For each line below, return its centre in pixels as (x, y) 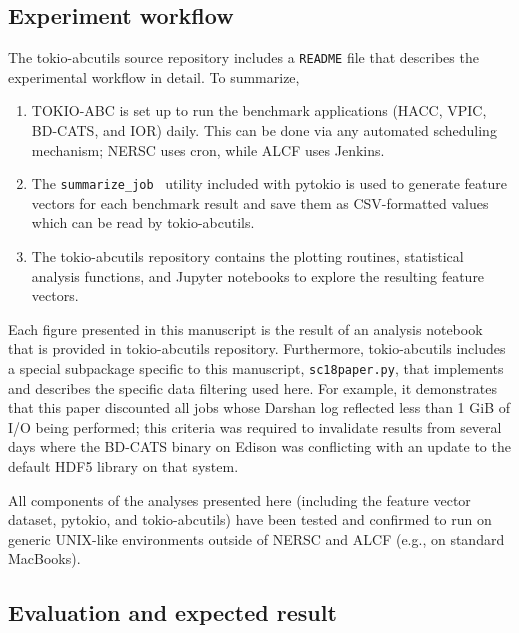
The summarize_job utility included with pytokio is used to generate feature (269, 183)
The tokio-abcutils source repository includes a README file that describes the (243, 57)
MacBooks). (44, 558)
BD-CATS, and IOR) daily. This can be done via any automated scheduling (264, 130)
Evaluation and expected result (172, 612)
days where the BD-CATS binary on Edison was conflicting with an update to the (259, 446)
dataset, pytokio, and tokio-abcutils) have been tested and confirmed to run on (250, 519)
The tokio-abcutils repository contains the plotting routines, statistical (247, 256)
